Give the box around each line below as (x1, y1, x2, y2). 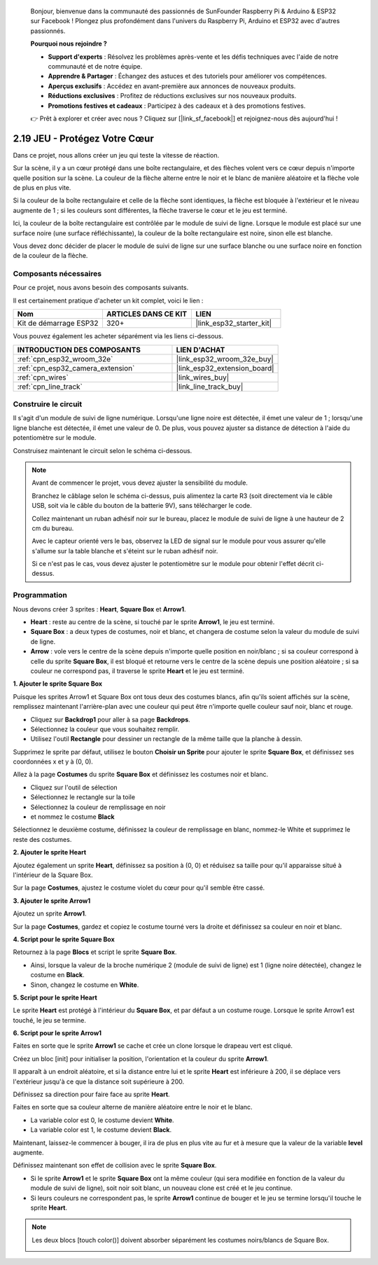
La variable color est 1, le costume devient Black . (30, 1126, 171, 1134)
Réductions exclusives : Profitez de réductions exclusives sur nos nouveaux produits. (48, 92, 297, 100)
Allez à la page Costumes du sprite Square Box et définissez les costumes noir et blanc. (13, 770, 269, 779)
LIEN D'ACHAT (176, 345, 225, 354)
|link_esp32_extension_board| (176, 363, 274, 373)
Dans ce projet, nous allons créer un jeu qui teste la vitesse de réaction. (13, 151, 220, 159)
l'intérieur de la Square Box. (13, 871, 93, 879)
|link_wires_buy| (176, 372, 230, 382)
